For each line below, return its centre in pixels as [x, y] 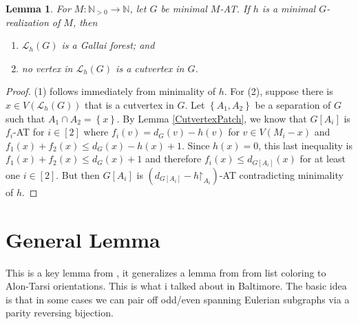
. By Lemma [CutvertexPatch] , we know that [212, 118]
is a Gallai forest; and [108, 45]
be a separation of [293, 104]
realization [27, 22]
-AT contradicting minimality [281, 174]
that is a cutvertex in [129, 104]
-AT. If [235, 8]
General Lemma [83, 239]
